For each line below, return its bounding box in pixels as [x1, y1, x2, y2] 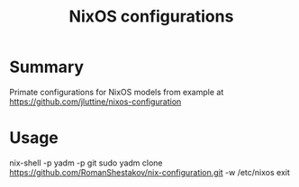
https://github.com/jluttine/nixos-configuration [9, 96, 182, 107]
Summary [9, 57, 84, 77]
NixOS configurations [68, 6, 234, 27]
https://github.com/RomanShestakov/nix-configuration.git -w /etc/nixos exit [9, 166, 291, 177]
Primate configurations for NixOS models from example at [9, 86, 224, 97]
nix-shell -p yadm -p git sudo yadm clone [9, 157, 164, 168]
